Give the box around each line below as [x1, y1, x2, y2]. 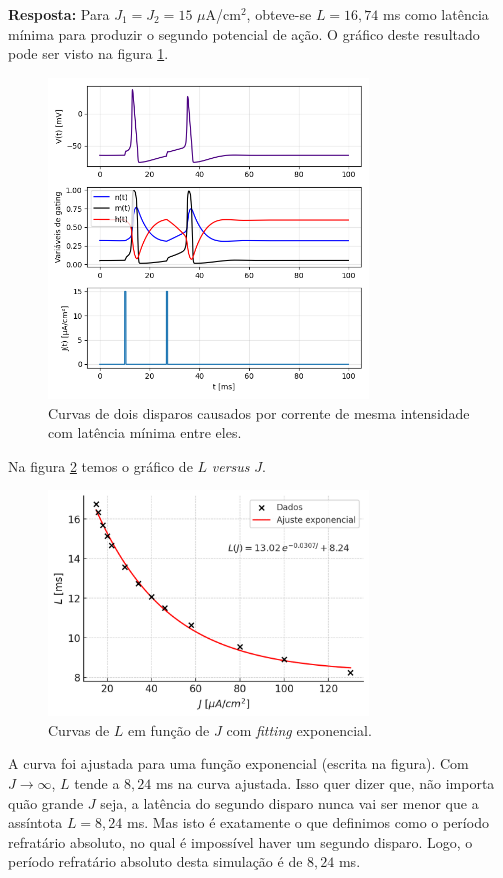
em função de [128, 719, 210, 740]
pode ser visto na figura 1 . [8, 43, 169, 64]
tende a [74, 773, 120, 794]
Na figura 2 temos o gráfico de [8, 455, 193, 476]
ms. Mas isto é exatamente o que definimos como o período [126, 812, 489, 833]
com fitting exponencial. [226, 719, 372, 740]
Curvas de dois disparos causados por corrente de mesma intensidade [48, 402, 470, 423]
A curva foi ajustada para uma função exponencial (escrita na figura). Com [8, 753, 469, 774]
